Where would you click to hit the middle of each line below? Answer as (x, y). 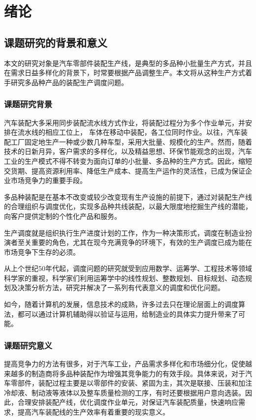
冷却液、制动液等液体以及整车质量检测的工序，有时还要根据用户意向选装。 (125, 392)
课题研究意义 (28, 345)
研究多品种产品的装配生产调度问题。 (69, 82)
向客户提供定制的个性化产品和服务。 (63, 216)
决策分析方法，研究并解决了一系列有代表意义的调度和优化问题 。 (121, 287)
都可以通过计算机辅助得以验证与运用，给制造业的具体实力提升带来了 (128, 314)
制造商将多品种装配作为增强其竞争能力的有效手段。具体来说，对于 (138, 373)
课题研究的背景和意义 (56, 42)
